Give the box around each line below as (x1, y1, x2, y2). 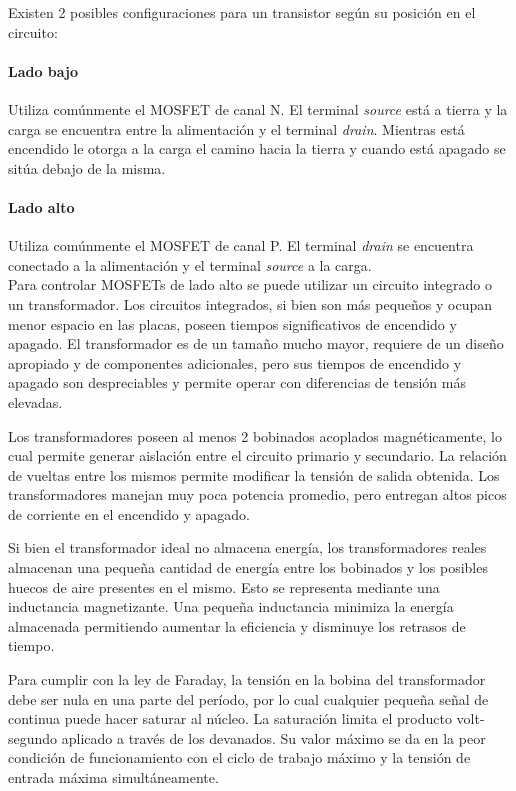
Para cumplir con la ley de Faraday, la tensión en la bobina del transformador (8, 669, 486, 690)
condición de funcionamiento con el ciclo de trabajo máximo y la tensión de (8, 747, 471, 768)
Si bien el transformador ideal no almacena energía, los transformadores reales (8, 537, 487, 558)
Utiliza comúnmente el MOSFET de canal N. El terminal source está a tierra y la (8, 98, 508, 119)
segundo (8, 727, 58, 748)
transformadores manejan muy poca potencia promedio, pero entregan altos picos (8, 484, 507, 505)
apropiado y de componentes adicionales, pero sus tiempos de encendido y (8, 352, 462, 373)
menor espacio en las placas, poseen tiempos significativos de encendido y (8, 313, 457, 334)
